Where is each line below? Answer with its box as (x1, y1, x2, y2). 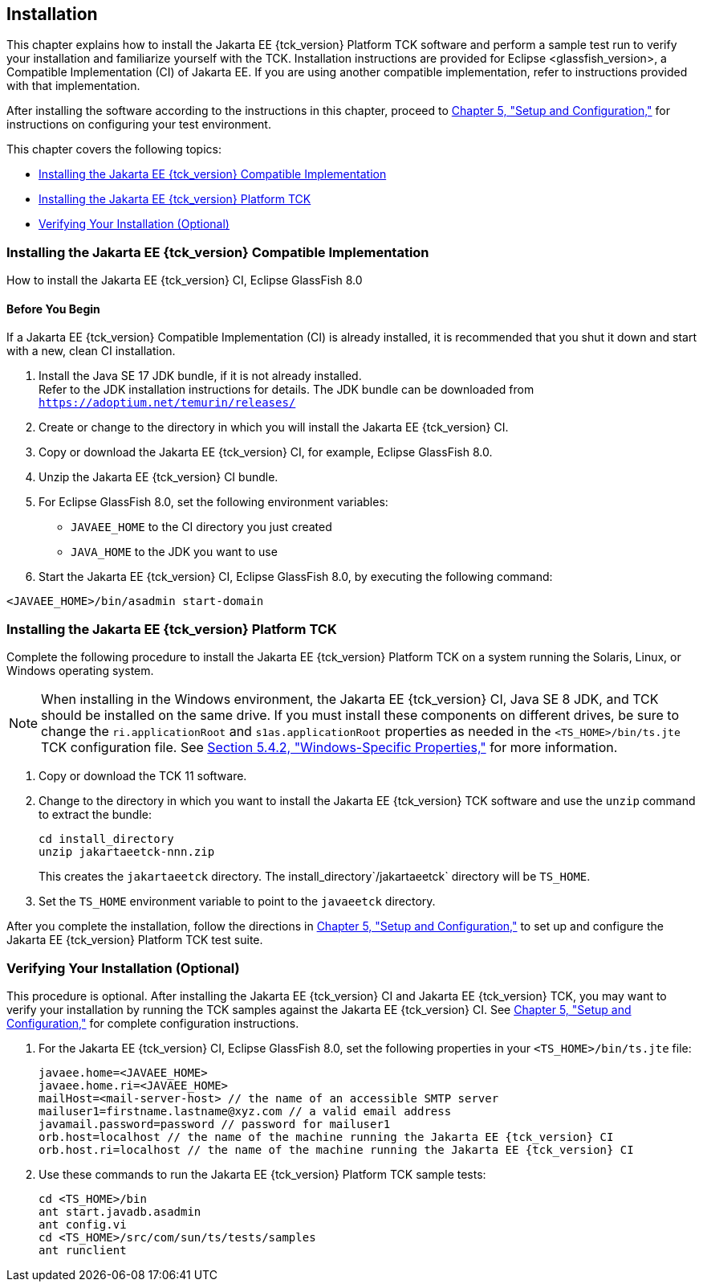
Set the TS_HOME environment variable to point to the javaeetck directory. (39, 894, 436, 909)
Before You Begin (6, 301, 100, 316)
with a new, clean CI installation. (6, 344, 176, 358)
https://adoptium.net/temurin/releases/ (39, 396, 296, 410)
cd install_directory (39, 832, 174, 846)
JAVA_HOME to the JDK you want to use (71, 545, 278, 559)
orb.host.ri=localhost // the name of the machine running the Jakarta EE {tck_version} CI (39, 1143, 634, 1156)
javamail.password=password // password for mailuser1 (39, 1117, 391, 1131)
